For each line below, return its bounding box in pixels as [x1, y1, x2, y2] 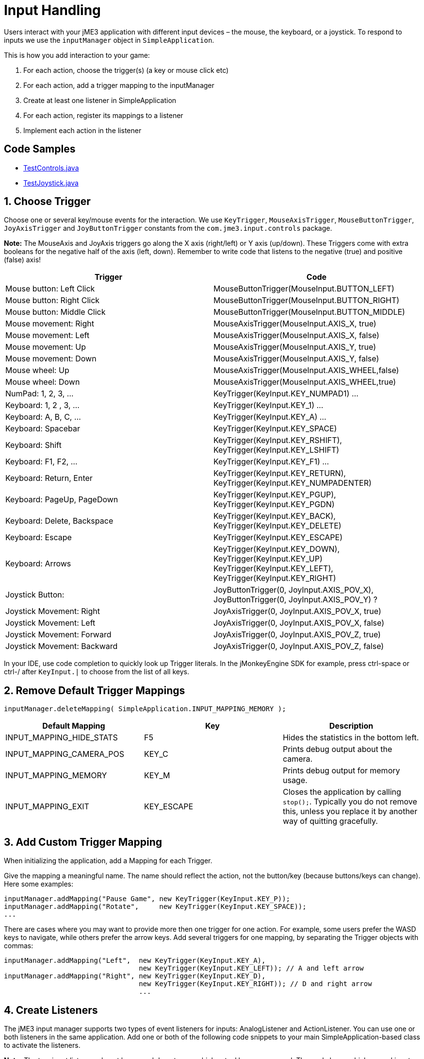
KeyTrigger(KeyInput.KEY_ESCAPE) [213, 532, 342, 543]
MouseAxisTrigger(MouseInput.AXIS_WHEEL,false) [213, 365, 399, 376]
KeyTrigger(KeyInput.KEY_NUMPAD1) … [213, 389, 359, 399]
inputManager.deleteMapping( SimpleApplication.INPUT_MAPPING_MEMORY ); [4, 705, 286, 713]
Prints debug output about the [282, 744, 392, 754]
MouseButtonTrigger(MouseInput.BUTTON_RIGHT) [213, 295, 400, 306]
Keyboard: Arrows [5, 559, 71, 569]
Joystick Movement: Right [5, 606, 100, 616]
